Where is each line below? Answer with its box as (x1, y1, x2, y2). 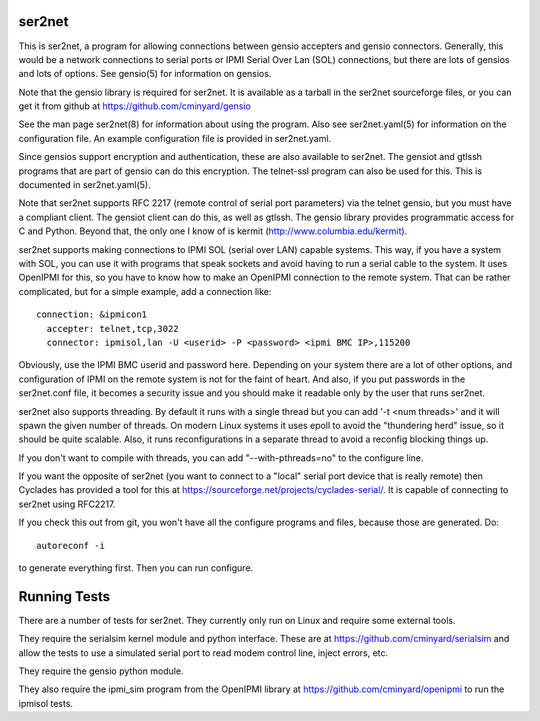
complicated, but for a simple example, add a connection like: (18, 285, 272, 297)
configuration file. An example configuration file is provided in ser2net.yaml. (18, 132, 332, 144)
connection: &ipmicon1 (36, 309, 148, 320)
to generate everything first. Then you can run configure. (18, 562, 254, 574)
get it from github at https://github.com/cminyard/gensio (18, 100, 252, 112)
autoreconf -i (36, 540, 105, 551)
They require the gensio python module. (18, 665, 184, 677)
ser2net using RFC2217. (18, 498, 116, 510)
